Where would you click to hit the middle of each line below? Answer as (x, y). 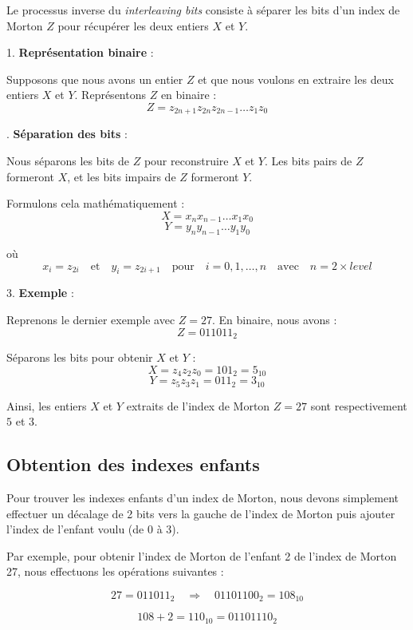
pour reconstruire (186, 161)
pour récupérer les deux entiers (133, 25)
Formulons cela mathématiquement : (96, 203)
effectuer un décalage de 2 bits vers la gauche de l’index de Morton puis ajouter (201, 513)
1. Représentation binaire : (80, 52)
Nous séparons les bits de (68, 161)
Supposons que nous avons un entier (95, 79)
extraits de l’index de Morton (198, 405)
